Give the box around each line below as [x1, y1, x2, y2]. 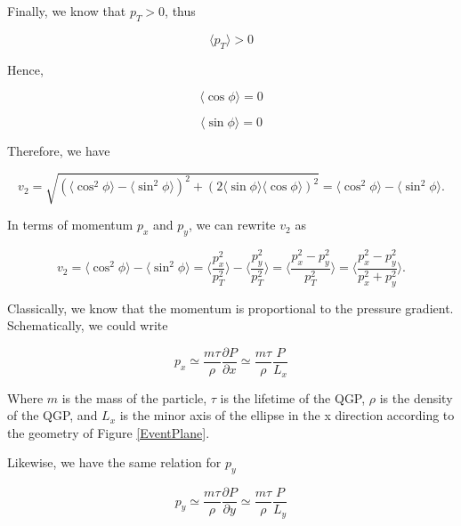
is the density [379, 388, 453, 407]
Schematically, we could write [7, 316, 168, 335]
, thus [165, 2, 196, 20]
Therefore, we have [7, 142, 110, 160]
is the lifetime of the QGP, [220, 388, 366, 407]
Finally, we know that [7, 2, 126, 20]
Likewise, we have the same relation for [7, 453, 222, 472]
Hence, [7, 60, 44, 78]
